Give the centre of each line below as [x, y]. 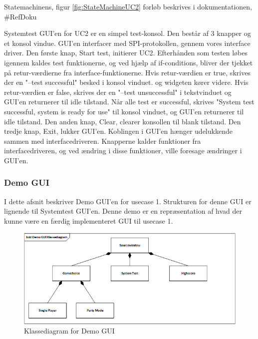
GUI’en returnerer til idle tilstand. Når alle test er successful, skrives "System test [129, 102]
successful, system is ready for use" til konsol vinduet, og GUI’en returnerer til [124, 111]
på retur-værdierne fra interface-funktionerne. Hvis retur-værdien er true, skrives [127, 72]
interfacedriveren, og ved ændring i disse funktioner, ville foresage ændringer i [123, 151]
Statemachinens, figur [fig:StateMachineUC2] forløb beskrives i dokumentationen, [128, 6]
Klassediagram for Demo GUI [69, 331]
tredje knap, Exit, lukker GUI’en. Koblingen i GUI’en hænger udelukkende [118, 131]
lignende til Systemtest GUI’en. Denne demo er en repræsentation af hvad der [123, 211]
